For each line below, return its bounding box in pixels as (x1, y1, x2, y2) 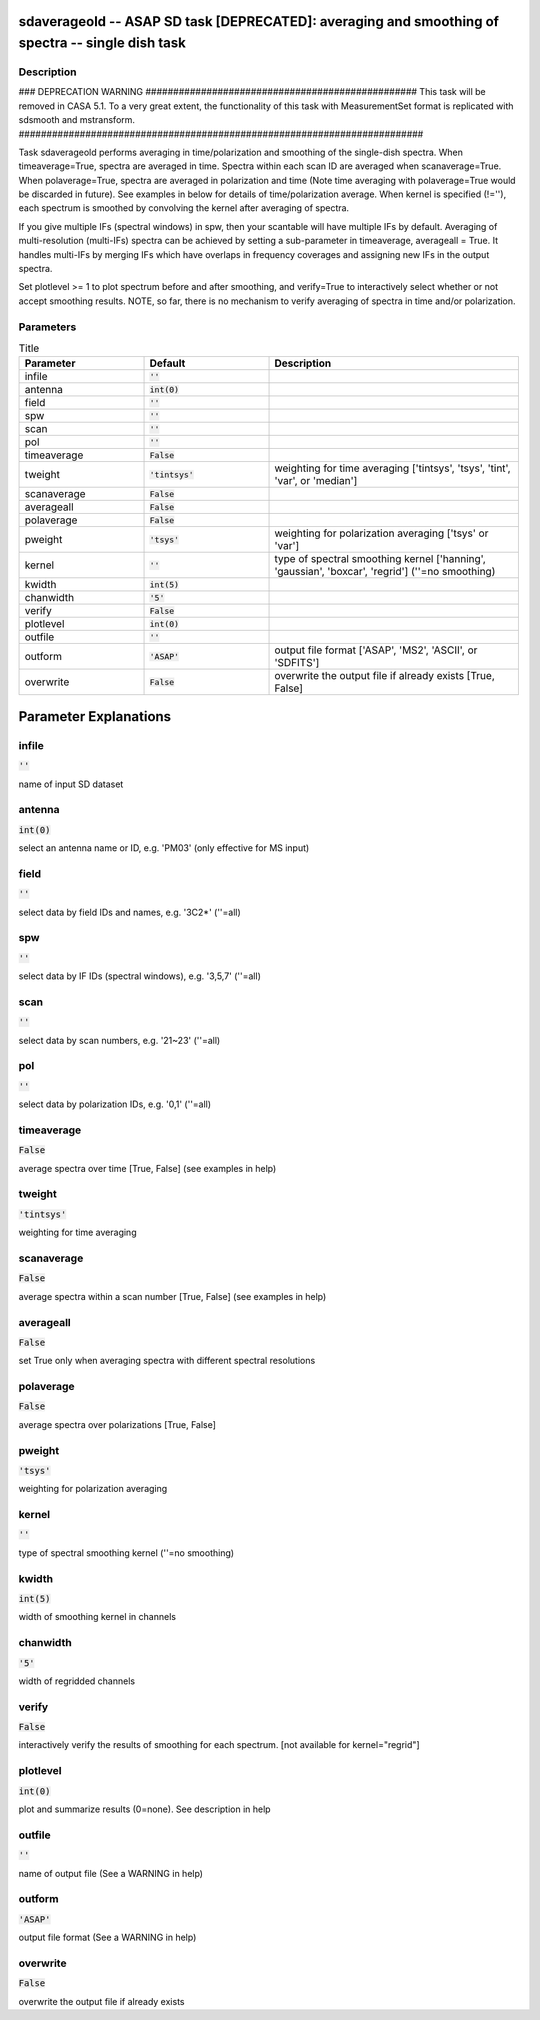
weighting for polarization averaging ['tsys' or (274, 526, 489, 540)
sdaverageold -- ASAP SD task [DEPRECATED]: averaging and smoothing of (18, 13, 500, 30)
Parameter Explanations (18, 708, 172, 725)
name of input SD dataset (18, 778, 124, 790)
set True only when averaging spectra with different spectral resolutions (18, 1355, 316, 1367)
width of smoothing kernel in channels (18, 1611, 177, 1623)
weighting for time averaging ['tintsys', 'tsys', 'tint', (274, 461, 511, 475)
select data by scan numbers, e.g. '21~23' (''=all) (18, 1034, 221, 1046)
